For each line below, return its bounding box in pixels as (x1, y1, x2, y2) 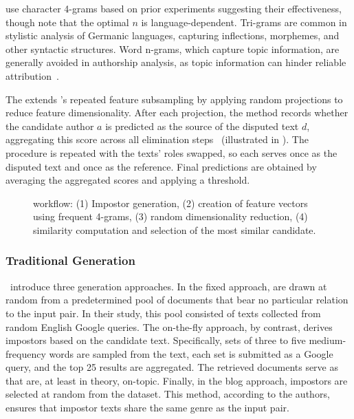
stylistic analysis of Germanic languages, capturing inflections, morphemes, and (5, 28, 340, 43)
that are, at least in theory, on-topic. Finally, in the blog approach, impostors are (5, 373, 348, 387)
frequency (5, 346, 46, 361)
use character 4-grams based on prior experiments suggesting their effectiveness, (5, 1, 342, 15)
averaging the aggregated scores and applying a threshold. (5, 173, 250, 187)
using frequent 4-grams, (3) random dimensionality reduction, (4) (33, 209, 308, 224)
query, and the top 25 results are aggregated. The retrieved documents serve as (5, 360, 339, 374)
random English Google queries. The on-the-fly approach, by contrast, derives (5, 319, 333, 334)
